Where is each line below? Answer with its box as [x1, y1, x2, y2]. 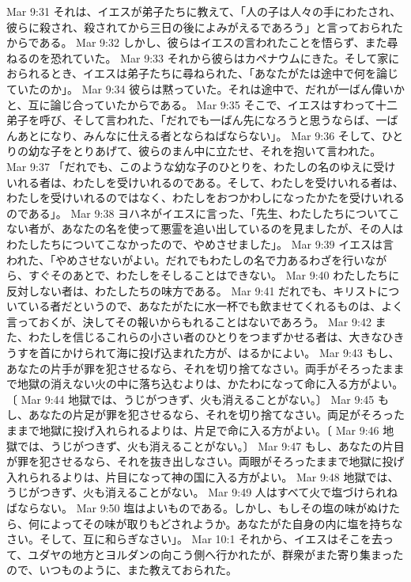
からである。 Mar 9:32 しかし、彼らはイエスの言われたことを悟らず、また [6, 34, 387, 51]
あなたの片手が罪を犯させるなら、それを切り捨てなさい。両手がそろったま [6, 359, 394, 376]
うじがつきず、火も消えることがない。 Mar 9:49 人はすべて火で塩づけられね [6, 484, 398, 500]
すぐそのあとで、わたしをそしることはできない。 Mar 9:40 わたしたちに [28, 267, 400, 283]
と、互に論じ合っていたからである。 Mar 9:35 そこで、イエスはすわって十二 [6, 96, 398, 112]
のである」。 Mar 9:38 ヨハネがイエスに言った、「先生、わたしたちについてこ [6, 204, 400, 221]
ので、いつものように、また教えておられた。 [6, 561, 237, 578]
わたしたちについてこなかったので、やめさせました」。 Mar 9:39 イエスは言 [6, 235, 394, 252]
